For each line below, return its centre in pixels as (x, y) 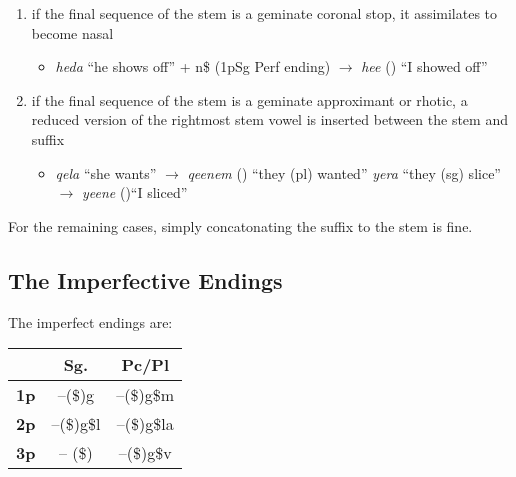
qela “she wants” (106, 172)
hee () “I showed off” (424, 66)
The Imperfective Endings (145, 279)
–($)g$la (145, 424)
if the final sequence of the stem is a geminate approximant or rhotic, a (249, 99)
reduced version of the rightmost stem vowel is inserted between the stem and (269, 119)
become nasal (72, 32)
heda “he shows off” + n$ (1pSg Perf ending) (193, 66)
